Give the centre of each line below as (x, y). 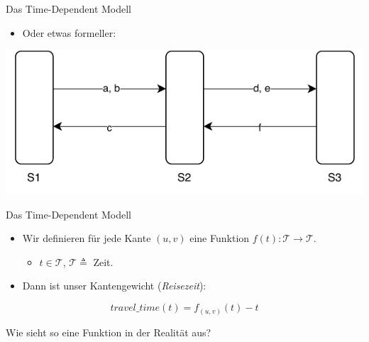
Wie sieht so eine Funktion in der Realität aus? (109, 332)
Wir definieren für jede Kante (87, 238)
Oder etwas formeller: (69, 32)
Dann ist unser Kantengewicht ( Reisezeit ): (114, 286)
